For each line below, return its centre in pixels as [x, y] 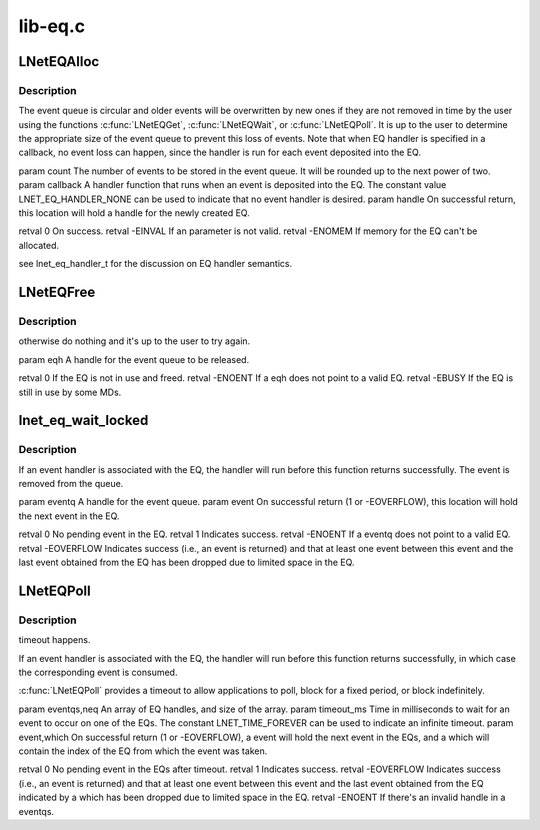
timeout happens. [54, 640]
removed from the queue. [71, 484]
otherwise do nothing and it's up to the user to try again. [134, 341]
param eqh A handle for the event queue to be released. [134, 359]
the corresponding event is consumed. [98, 672]
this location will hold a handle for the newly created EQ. [134, 213]
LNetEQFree [57, 292]
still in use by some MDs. [70, 392]
